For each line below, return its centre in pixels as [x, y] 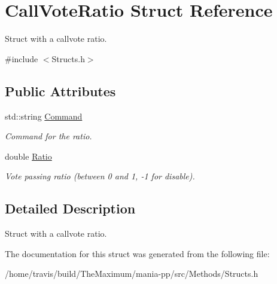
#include [22, 58]
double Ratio [28, 156]
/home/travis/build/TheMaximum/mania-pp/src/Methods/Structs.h [132, 274]
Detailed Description [70, 208]
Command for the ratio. [48, 136]
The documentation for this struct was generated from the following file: [137, 253]
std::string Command [44, 116]
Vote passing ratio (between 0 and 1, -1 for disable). [100, 176]
